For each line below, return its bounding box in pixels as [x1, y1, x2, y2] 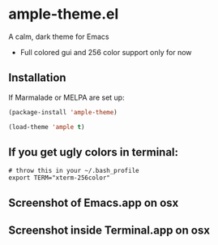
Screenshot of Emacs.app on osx [8, 196, 179, 209]
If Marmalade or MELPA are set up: [8, 92, 125, 102]
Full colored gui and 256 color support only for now [19, 47, 192, 57]
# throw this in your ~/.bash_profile [8, 167, 139, 175]
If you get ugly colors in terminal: [8, 145, 179, 159]
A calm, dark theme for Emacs [8, 32, 109, 41]
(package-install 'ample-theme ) [8, 108, 118, 116]
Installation [8, 71, 66, 85]
